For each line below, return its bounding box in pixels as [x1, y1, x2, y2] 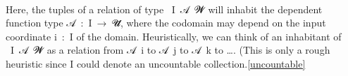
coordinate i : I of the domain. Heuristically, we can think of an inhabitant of [6, 29, 342, 43]
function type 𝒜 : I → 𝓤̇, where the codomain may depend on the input [6, 15, 326, 30]
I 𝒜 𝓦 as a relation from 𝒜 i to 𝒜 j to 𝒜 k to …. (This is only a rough [10, 43, 330, 57]
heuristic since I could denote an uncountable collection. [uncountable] [6, 56, 306, 70]
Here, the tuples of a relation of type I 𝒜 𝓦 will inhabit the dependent [6, 1, 323, 16]
